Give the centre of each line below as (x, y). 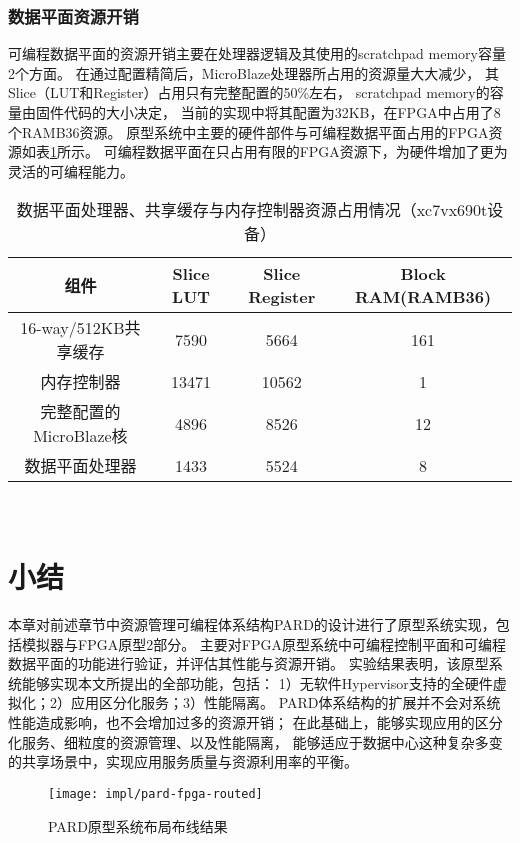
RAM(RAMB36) (423, 297)
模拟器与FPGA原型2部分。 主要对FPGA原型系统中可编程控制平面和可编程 (263, 643)
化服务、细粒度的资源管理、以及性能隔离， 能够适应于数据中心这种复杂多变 (255, 741)
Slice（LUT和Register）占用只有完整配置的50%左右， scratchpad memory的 (249, 92)
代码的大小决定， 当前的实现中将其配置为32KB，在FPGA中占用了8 (282, 112)
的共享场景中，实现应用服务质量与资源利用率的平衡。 (183, 761)
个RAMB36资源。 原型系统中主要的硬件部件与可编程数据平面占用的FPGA (248, 131)
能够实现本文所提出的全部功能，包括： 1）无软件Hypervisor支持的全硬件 (257, 682)
